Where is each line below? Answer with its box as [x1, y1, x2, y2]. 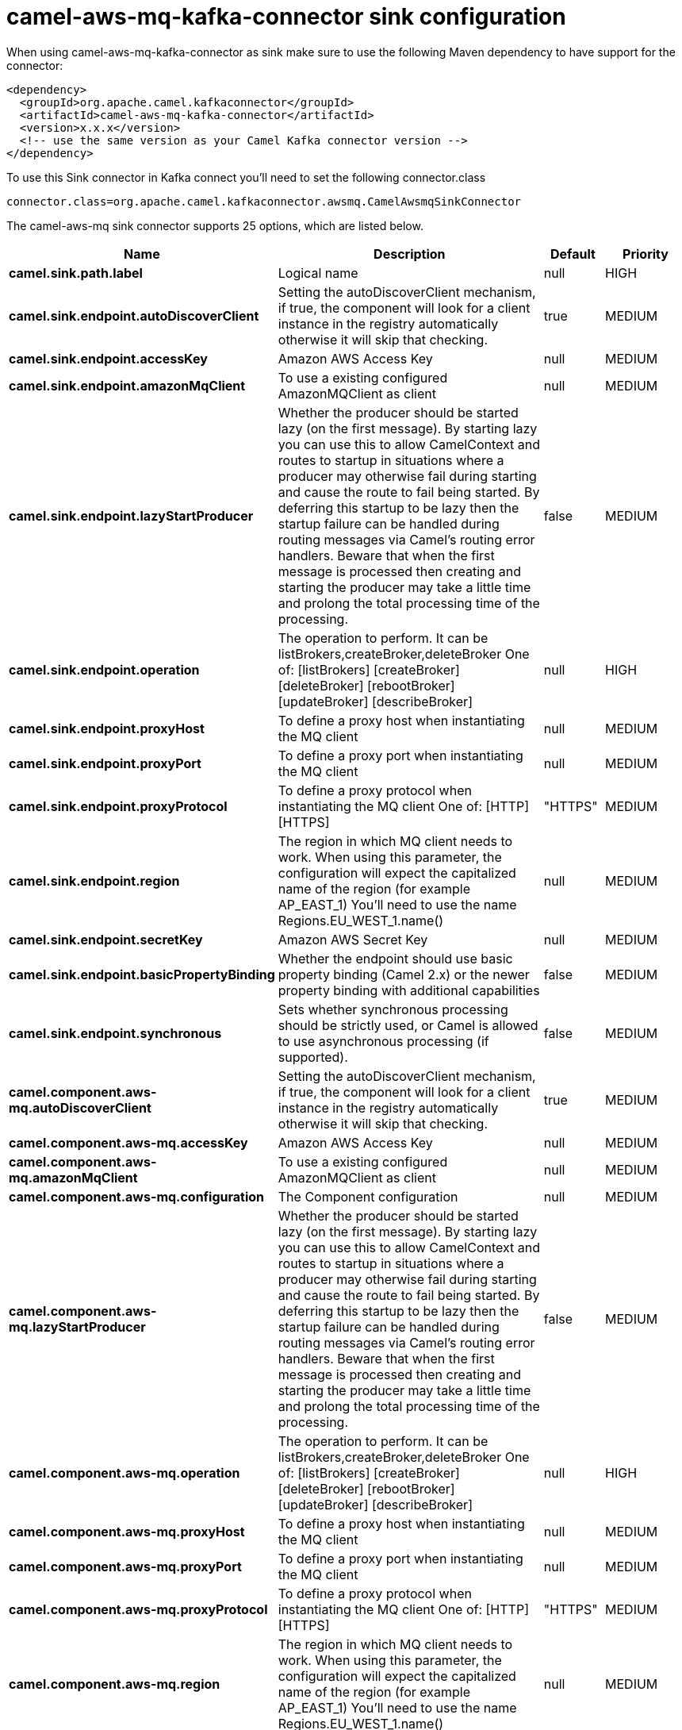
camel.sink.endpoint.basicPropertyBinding [9, 966, 275, 982]
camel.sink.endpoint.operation [9, 661, 200, 678]
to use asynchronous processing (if [278, 1032, 489, 1049]
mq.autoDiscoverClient [9, 1099, 151, 1116]
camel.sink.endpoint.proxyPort [9, 755, 201, 771]
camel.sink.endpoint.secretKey [9, 931, 203, 948]
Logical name [278, 264, 358, 281]
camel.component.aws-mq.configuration [9, 1188, 265, 1205]
